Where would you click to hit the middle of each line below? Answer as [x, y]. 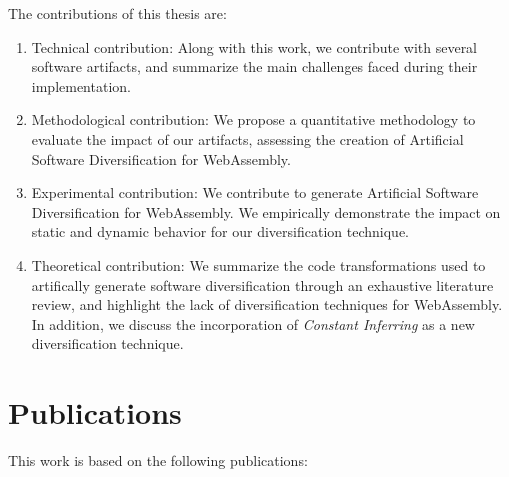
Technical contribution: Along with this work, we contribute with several [254, 46]
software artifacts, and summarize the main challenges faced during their [254, 66]
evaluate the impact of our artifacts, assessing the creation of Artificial [247, 138]
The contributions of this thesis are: [117, 13]
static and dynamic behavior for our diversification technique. [220, 231]
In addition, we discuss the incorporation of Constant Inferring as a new [253, 323]
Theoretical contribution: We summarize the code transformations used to [258, 264]
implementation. [81, 85]
